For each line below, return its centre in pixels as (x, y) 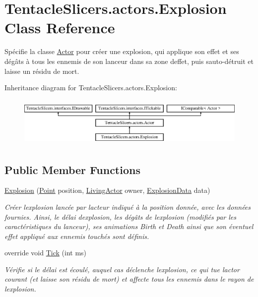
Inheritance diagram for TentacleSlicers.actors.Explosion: (91, 88)
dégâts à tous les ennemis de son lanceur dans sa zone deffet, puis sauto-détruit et (129, 61)
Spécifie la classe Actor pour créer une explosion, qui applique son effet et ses (122, 51)
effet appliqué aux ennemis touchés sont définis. (77, 236)
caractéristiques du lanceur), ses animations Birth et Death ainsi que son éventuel (129, 226)
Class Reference (60, 28)
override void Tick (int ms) (46, 253)
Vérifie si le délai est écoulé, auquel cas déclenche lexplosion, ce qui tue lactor (122, 269)
